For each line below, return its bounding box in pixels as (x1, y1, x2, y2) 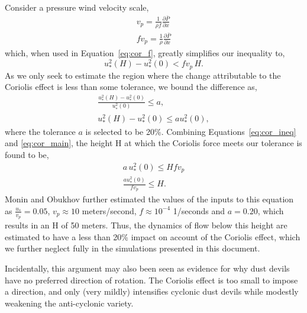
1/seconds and (173, 204, 225, 217)
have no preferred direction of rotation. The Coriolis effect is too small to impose (5, 273, 298, 286)
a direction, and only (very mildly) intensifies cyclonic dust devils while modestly (5, 285, 299, 298)
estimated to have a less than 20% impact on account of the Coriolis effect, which (5, 230, 300, 243)
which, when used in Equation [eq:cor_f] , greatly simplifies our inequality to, (5, 47, 285, 59)
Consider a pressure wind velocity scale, (5, 1, 149, 13)
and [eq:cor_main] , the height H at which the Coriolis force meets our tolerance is (5, 137, 302, 149)
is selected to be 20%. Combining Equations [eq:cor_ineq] (85, 125, 296, 137)
